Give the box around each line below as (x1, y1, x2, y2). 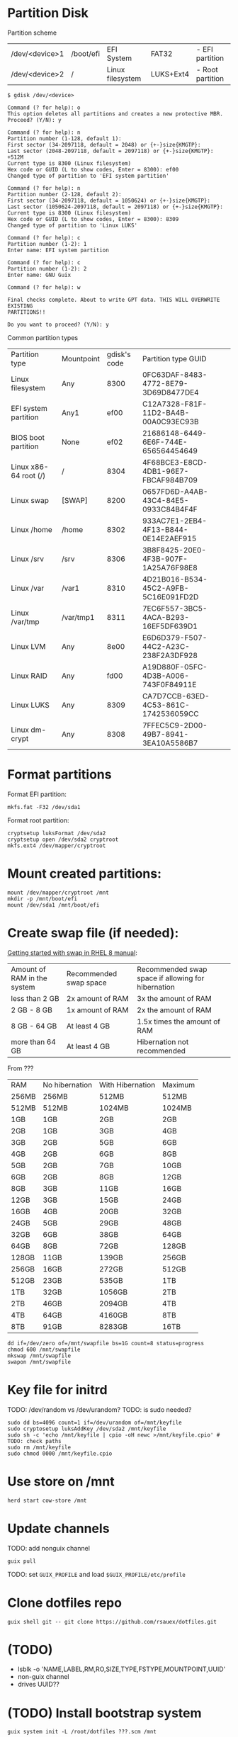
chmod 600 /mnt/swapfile (7, 1346, 81, 1353)
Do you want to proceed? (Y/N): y (7, 321, 110, 328)
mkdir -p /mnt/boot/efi (7, 895, 78, 903)
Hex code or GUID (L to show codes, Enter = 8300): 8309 (7, 215, 179, 222)
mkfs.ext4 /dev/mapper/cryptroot (7, 842, 106, 849)
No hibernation (42, 1080, 93, 1090)
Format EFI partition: (7, 790, 67, 798)
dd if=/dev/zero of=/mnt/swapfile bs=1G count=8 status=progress (7, 1340, 204, 1347)
